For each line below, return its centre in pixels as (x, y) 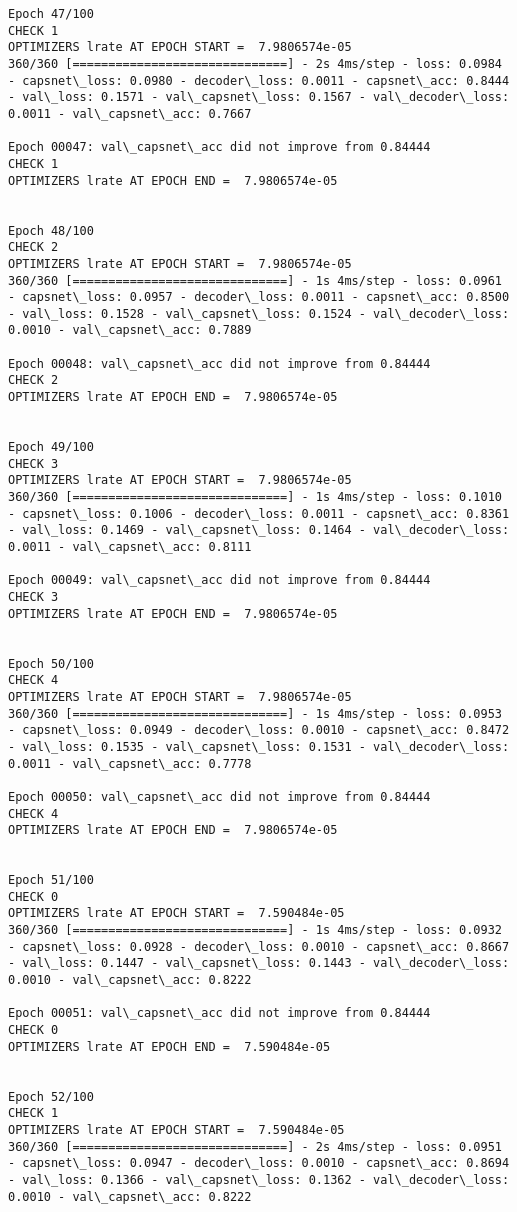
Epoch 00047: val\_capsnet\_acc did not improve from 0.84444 (219, 147)
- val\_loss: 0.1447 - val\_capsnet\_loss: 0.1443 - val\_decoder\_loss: (259, 963)
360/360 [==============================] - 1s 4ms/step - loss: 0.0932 (255, 930)
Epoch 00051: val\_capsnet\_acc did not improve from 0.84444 (219, 1013)
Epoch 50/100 (51, 663)
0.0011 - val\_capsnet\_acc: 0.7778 (130, 763)
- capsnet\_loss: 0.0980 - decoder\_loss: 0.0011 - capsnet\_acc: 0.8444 (259, 80)
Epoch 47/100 (51, 14)
